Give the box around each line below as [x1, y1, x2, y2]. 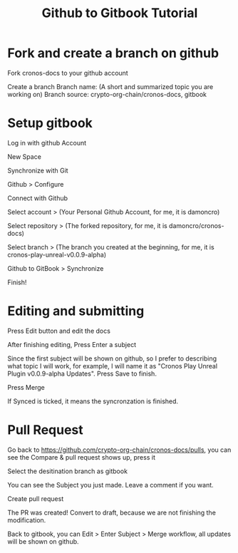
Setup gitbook [7, 115, 93, 131]
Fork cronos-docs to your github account [7, 68, 128, 77]
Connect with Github [7, 194, 68, 202]
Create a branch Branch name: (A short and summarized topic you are [7, 82, 214, 91]
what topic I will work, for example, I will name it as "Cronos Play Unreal [7, 361, 218, 370]
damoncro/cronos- [168, 221, 224, 229]
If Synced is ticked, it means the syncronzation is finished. [7, 397, 179, 405]
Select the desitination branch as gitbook [7, 467, 128, 475]
